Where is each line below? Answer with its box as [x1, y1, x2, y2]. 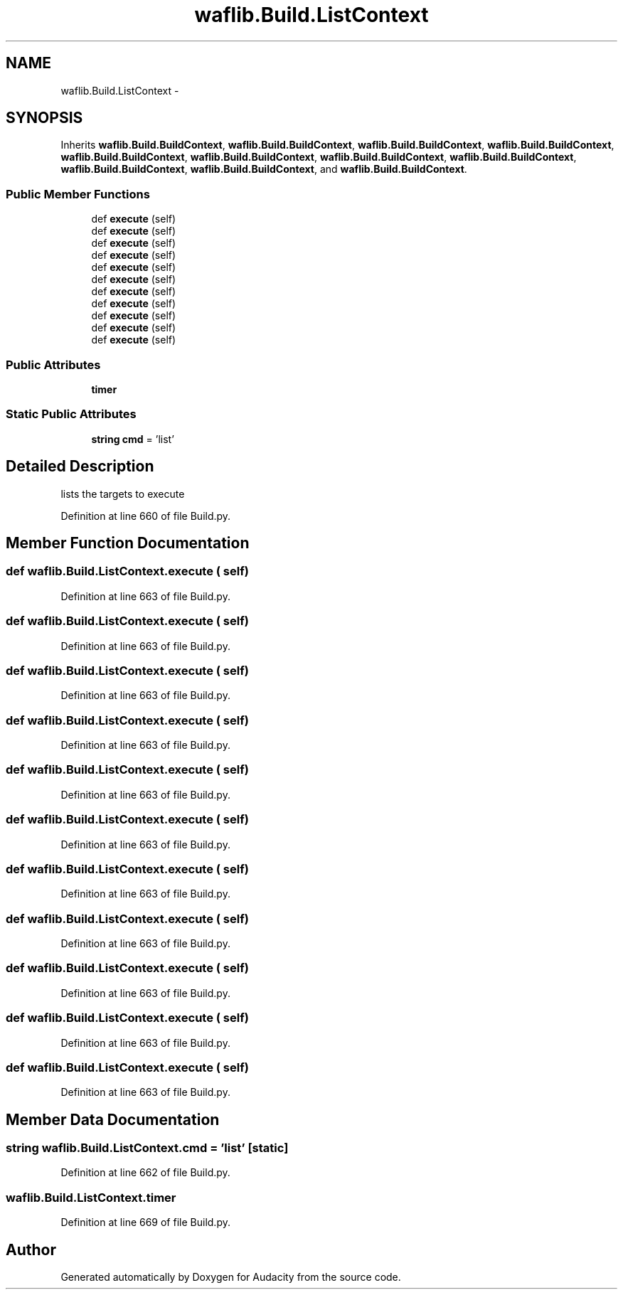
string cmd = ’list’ [91, 432, 174, 445]
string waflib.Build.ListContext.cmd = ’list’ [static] [6, 1141, 289, 1156]
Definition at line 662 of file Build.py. [60, 1166, 230, 1179]
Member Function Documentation [6, 533, 250, 552]
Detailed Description [6, 457, 154, 476]
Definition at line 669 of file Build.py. [60, 1216, 230, 1229]
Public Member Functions [6, 186, 150, 201]
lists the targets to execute [60, 487, 185, 500]
